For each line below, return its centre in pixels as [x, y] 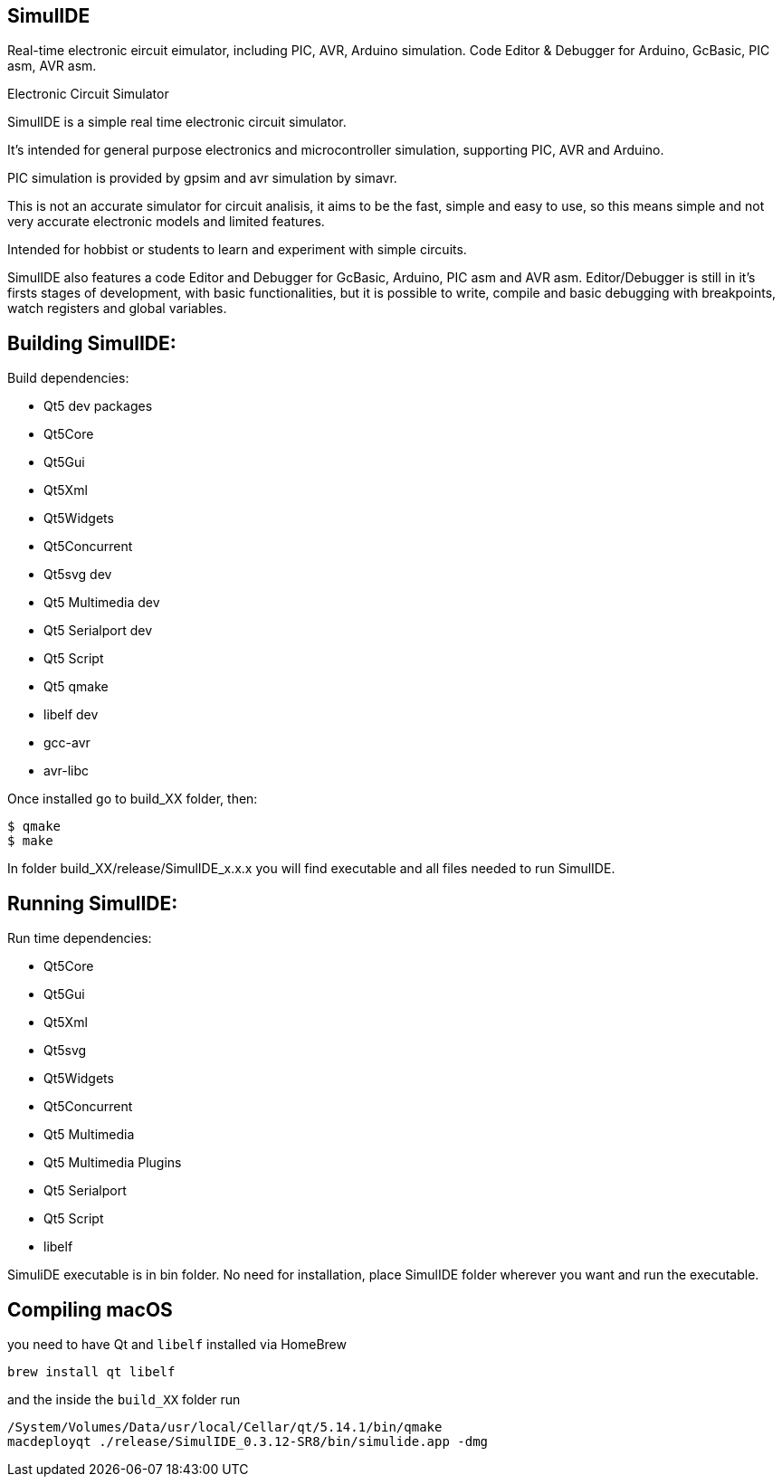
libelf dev [71, 715]
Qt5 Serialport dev [98, 631]
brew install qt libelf [91, 1371]
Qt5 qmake [76, 687]
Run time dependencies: [80, 938]
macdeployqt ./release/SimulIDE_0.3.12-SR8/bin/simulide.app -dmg [248, 1441]
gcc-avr [67, 743]
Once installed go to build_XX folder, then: [133, 799]
